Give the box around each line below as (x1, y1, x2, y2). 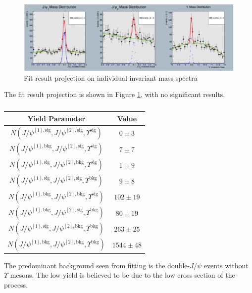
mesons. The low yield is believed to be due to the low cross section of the (10, 270, 235, 280)
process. (4, 280, 28, 290)
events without (203, 260, 249, 270)
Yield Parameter (27, 113, 86, 123)
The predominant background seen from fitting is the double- (4, 260, 190, 270)
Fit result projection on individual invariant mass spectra (24, 72, 198, 83)
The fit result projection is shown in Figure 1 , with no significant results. (4, 89, 225, 99)
